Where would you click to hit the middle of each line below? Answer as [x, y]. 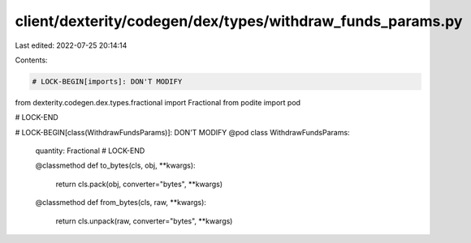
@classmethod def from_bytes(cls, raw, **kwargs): [121, 202]
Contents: [31, 60]
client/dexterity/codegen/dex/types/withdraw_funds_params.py [239, 21]
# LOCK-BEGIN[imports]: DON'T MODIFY [107, 81]
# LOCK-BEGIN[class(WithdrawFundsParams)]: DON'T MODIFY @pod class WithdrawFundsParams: [182, 132]
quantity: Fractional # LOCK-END [90, 151]
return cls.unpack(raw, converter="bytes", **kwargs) [144, 221]
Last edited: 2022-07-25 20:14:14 [71, 45]
